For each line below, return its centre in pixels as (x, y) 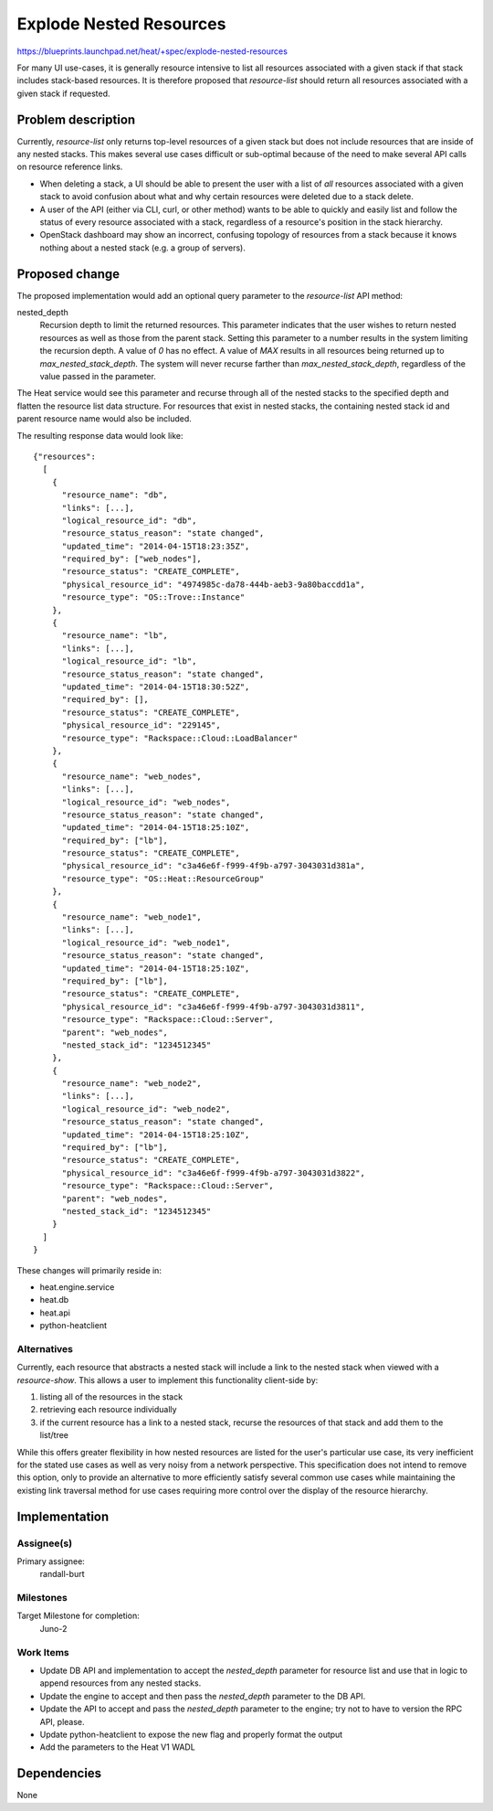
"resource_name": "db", (115, 495)
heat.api (55, 1313)
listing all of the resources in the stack (111, 1397)
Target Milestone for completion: (79, 1616)
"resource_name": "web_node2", (132, 1084)
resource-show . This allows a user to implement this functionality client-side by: (168, 1380)
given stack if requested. (63, 93)
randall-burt (62, 1574)
